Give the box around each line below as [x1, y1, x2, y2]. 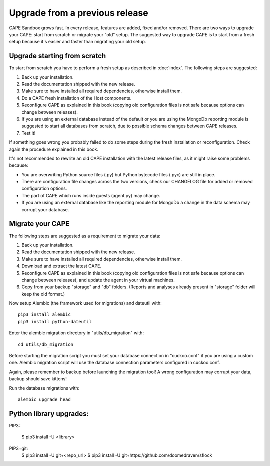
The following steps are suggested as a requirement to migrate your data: [9, 233, 161, 239]
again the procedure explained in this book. [9, 146, 98, 152]
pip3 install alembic [18, 312, 71, 317]
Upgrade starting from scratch [9, 52, 106, 60]
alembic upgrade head [18, 396, 71, 402]
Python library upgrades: [9, 409, 89, 418]
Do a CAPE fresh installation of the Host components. [21, 95, 132, 101]
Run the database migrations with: [9, 385, 80, 391]
